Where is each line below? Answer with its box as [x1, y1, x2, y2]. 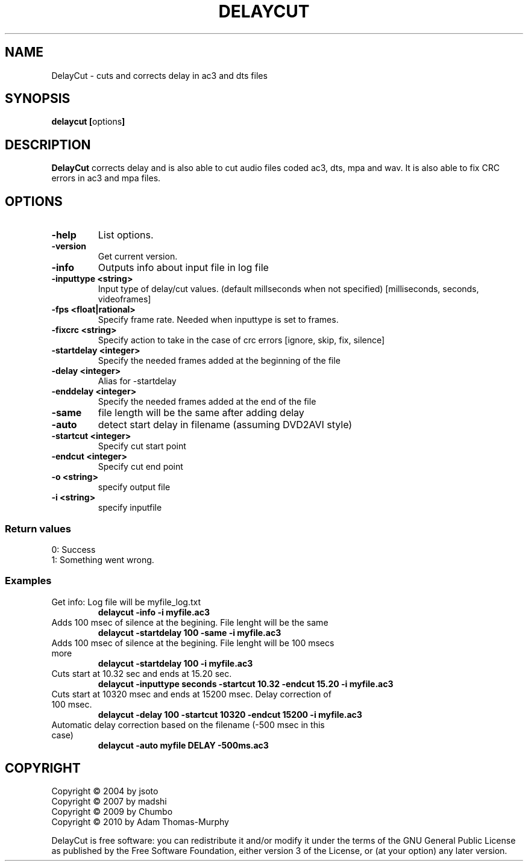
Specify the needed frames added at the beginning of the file [98, 355, 341, 366]
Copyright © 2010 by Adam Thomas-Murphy [51, 817, 229, 827]
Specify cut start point [98, 441, 186, 452]
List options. [98, 229, 154, 241]
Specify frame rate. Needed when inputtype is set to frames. [98, 314, 339, 325]
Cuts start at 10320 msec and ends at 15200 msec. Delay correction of [51, 688, 332, 699]
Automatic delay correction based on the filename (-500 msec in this [51, 719, 325, 730]
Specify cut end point [98, 461, 183, 472]
